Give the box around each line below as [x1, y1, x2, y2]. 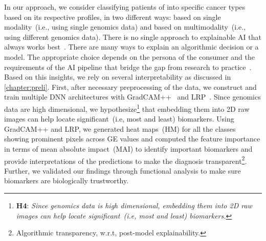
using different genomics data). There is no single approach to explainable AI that [4, 31, 261, 42]
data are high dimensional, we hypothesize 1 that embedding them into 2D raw [4, 102, 250, 114]
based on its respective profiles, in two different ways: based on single [4, 11, 221, 22]
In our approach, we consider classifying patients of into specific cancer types [4, 2, 246, 12]
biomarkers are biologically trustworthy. [4, 175, 129, 186]
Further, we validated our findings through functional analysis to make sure [4, 165, 241, 176]
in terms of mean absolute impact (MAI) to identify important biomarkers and [4, 143, 253, 154]
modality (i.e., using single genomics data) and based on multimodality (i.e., [4, 21, 246, 32]
